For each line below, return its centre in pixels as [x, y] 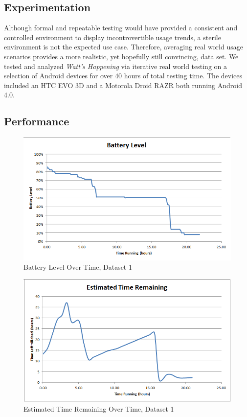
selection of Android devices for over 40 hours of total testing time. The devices [123, 76]
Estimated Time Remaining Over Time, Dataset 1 [99, 408]
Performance [37, 121]
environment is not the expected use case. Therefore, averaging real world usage [123, 47]
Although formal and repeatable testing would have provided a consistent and [121, 28]
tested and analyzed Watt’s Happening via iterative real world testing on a [116, 66]
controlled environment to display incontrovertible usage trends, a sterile [112, 37]
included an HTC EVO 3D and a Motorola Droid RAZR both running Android [123, 85]
